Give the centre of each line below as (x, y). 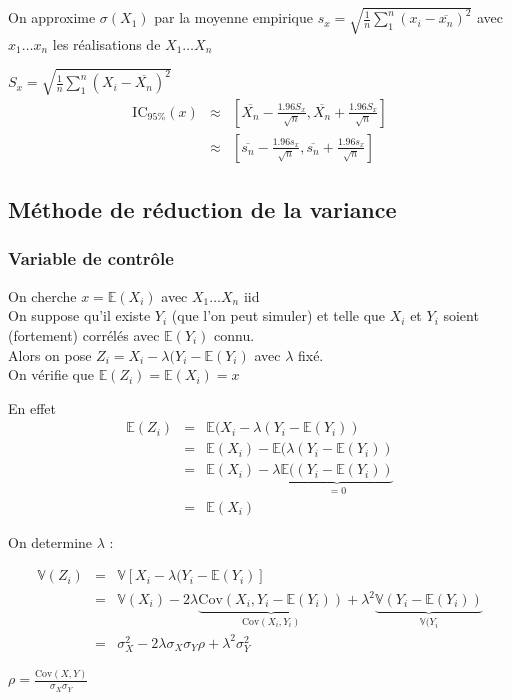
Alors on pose (50, 354)
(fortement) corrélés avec (84, 334)
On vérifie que (51, 374)
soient (461, 315)
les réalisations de (106, 43)
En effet (32, 407)
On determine (50, 541)
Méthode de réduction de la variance (202, 209)
